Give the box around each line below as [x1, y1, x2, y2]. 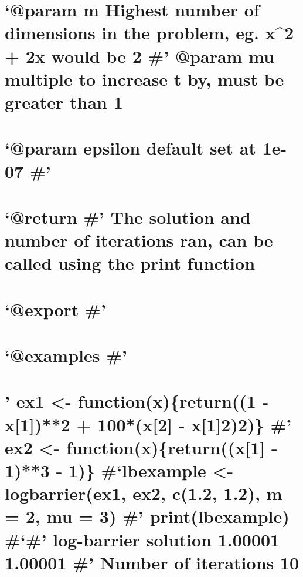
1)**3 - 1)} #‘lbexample [5, 458, 206, 482]
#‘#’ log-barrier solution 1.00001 [5, 527, 280, 551]
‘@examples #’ [5, 343, 127, 367]
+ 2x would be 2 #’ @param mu [5, 43, 274, 68]
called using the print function [5, 251, 256, 275]
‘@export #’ [5, 297, 106, 321]
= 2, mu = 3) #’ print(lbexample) [5, 504, 290, 528]
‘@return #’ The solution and [5, 204, 251, 229]
